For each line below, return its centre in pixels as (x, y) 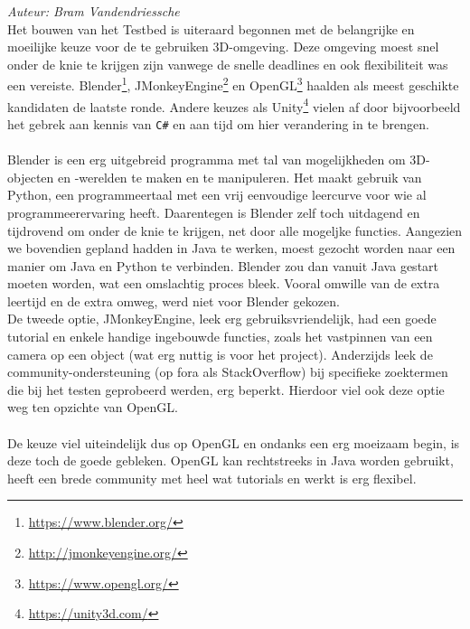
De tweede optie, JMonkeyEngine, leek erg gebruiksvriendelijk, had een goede (222, 319)
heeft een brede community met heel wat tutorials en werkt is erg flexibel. (212, 478)
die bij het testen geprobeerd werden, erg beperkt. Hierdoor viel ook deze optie (226, 389)
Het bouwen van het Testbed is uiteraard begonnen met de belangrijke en (211, 28)
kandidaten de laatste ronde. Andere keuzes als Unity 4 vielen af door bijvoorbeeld (234, 105)
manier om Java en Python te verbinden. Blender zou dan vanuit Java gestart (223, 265)
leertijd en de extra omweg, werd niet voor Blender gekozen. (174, 300)
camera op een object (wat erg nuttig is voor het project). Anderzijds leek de (220, 354)
